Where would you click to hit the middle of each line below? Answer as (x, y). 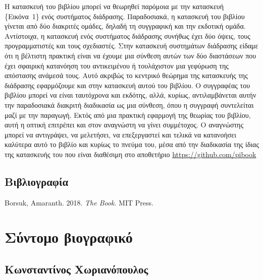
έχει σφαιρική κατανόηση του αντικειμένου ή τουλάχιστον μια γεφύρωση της (117, 65)
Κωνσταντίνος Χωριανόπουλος (76, 269)
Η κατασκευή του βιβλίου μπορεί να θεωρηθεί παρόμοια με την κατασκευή (114, 6)
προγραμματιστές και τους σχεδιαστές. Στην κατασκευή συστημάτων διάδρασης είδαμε (131, 46)
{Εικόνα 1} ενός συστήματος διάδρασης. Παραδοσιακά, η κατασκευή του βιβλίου (125, 16)
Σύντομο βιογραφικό (69, 237)
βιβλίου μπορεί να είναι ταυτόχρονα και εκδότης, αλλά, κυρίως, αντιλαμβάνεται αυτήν (130, 95)
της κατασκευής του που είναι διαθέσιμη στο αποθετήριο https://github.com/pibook (130, 154)
